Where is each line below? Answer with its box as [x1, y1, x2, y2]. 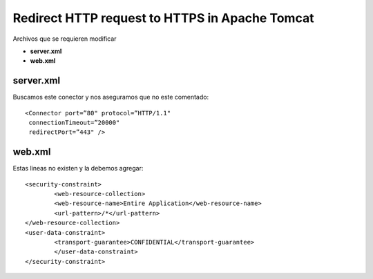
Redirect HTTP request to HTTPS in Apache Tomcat [12, 10, 314, 26]
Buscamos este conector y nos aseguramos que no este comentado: [12, 93, 209, 102]
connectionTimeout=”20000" [28, 119, 120, 127]
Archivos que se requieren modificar [12, 35, 117, 43]
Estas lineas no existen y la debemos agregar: [12, 164, 144, 173]
